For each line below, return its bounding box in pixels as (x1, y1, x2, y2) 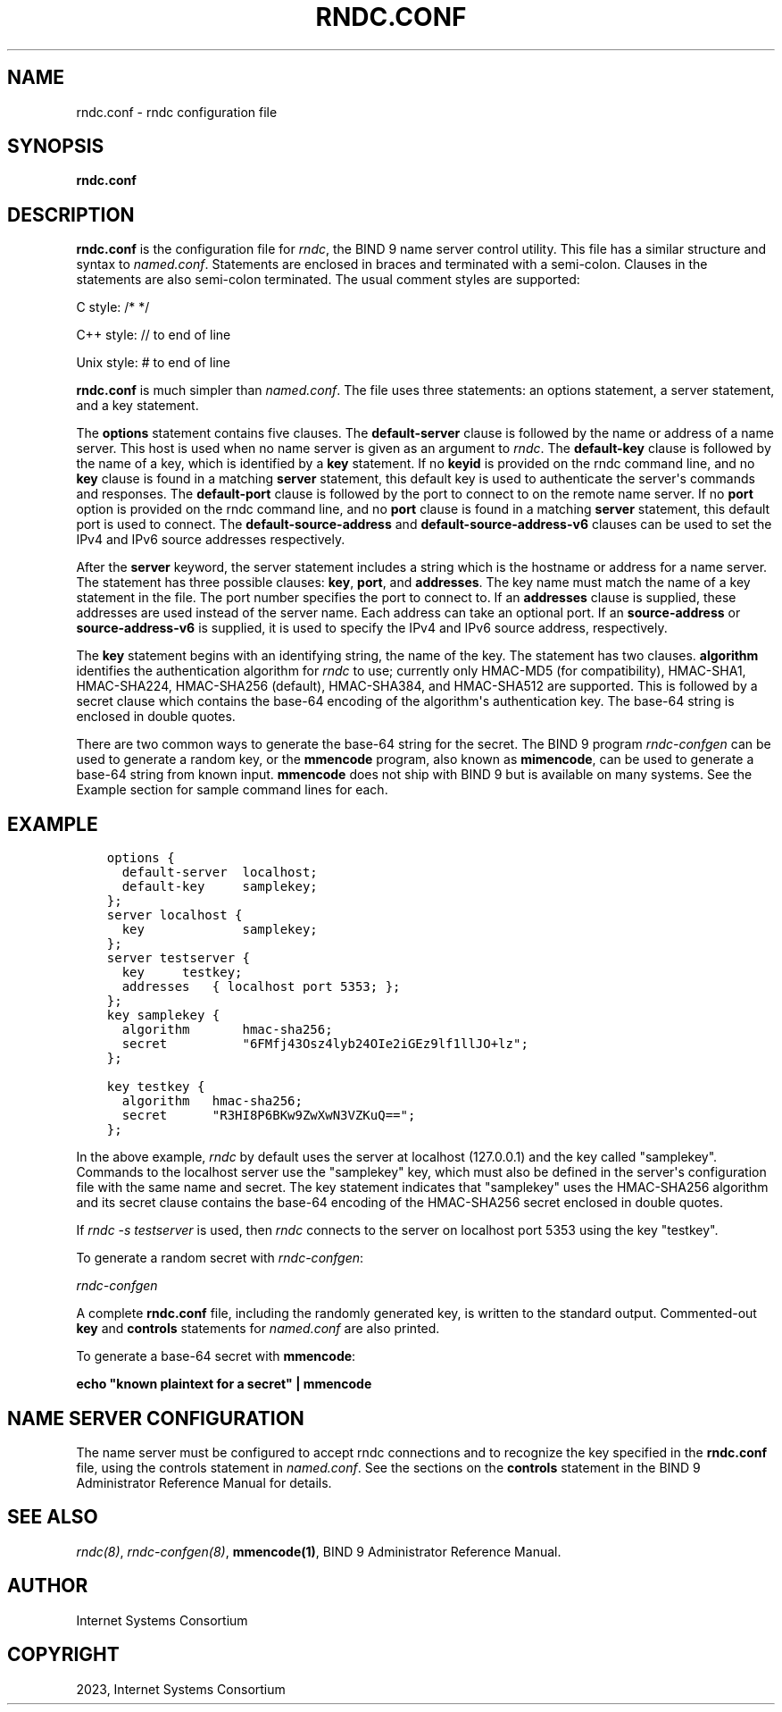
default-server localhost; (121, 865, 318, 880)
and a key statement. (76, 398, 199, 414)
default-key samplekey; (121, 879, 318, 894)
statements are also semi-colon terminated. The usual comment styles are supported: (76, 272, 580, 288)
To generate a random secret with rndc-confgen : (76, 1250, 364, 1266)
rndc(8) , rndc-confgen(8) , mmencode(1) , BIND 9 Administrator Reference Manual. (76, 1543, 562, 1559)
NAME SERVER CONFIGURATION (7, 1406, 304, 1430)
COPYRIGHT (7, 1643, 120, 1666)
